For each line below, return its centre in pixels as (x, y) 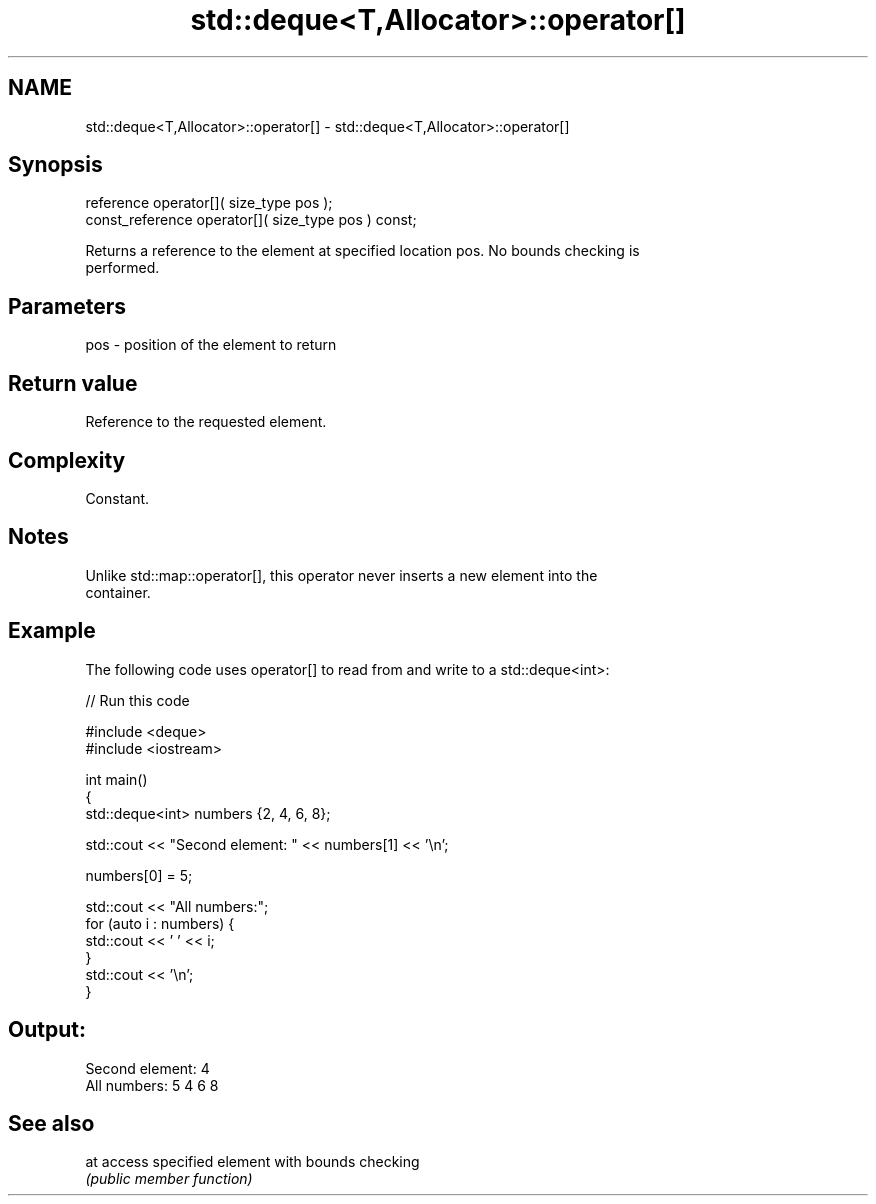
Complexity (67, 460)
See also (51, 1123)
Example (52, 631)
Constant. (117, 498)
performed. (122, 268)
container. (118, 592)
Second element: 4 (147, 1068)
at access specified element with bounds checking (252, 1162)
